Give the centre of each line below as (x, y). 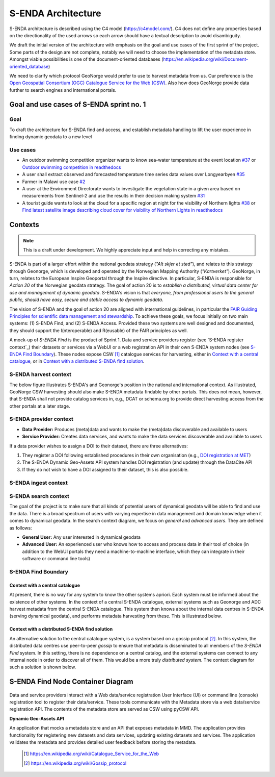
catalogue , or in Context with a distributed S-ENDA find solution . (77, 361)
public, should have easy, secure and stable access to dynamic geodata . (86, 300)
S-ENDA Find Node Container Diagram (71, 682)
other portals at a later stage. (40, 406)
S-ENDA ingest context (39, 483)
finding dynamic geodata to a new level (51, 137)
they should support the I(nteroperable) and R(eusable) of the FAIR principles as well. (99, 330)
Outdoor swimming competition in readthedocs (72, 167)
